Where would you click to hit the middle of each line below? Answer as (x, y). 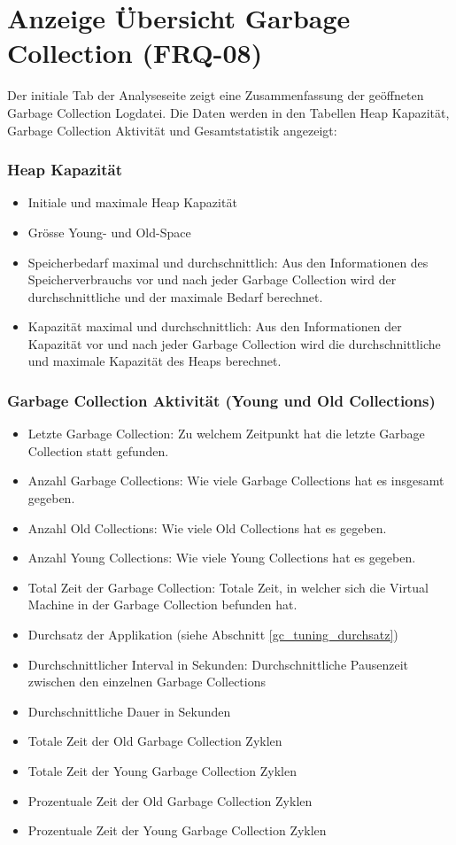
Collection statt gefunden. (98, 450)
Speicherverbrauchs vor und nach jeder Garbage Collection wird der (212, 279)
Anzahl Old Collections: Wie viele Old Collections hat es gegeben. (207, 527)
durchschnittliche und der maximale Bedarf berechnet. (175, 296)
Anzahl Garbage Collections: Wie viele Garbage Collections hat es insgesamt (236, 481)
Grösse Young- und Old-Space (109, 232)
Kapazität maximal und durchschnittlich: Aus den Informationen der (215, 326)
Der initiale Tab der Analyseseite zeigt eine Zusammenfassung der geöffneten (216, 95)
